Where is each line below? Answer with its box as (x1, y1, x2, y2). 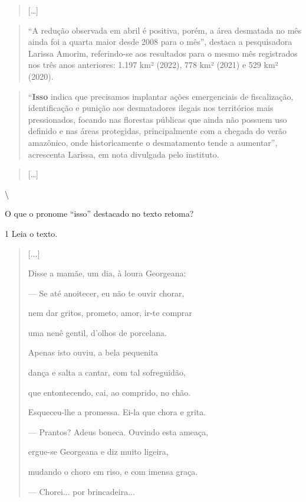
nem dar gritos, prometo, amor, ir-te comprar (28, 307, 192, 319)
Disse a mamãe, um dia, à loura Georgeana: (28, 267, 186, 279)
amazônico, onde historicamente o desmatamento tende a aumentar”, (28, 136, 278, 148)
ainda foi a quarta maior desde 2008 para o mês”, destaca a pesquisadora (28, 35, 292, 48)
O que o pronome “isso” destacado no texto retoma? (5, 207, 194, 220)
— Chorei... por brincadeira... (28, 485, 135, 497)
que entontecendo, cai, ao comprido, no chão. (28, 386, 191, 398)
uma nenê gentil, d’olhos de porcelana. (28, 326, 167, 338)
